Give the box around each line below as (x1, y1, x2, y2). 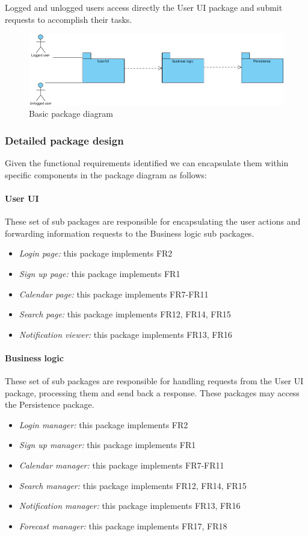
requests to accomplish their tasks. (5, 13, 132, 25)
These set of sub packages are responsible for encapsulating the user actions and (5, 215, 301, 228)
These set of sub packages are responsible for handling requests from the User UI (5, 375, 304, 387)
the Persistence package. (5, 398, 94, 411)
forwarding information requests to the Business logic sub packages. (5, 226, 254, 239)
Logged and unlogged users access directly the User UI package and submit (5, 1, 283, 13)
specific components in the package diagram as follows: (5, 168, 207, 181)
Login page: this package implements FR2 (19, 247, 173, 260)
